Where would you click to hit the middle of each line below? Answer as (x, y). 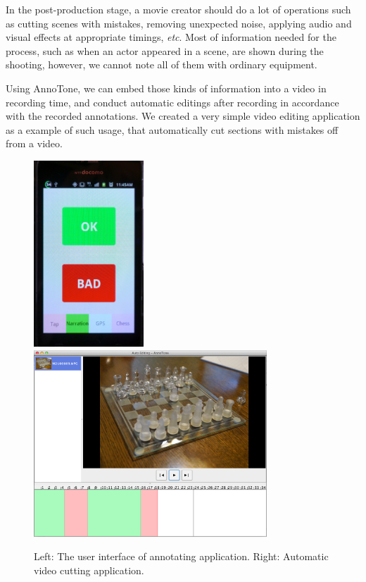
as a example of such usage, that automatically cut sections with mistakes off (172, 129)
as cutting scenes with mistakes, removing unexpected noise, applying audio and (179, 23)
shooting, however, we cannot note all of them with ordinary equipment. (162, 64)
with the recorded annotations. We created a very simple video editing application (183, 116)
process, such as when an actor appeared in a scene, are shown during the (165, 50)
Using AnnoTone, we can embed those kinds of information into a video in (166, 88)
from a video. (34, 143)
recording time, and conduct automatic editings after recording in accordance (172, 102)
